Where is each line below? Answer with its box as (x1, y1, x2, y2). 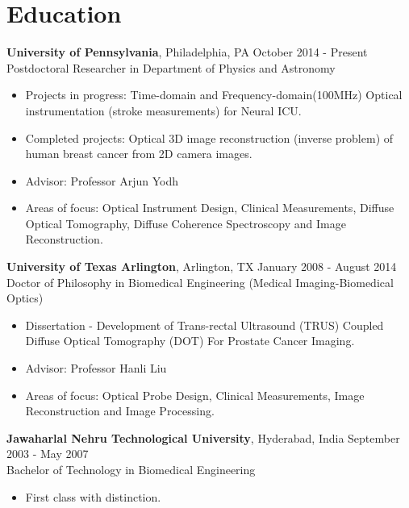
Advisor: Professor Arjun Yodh (25, 172, 179, 189)
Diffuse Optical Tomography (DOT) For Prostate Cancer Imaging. (25, 332, 355, 349)
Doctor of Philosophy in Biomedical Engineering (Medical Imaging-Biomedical (6, 273, 394, 290)
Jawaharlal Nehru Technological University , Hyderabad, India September (6, 429, 400, 446)
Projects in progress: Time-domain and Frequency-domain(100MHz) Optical (25, 86, 403, 103)
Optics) (6, 289, 44, 306)
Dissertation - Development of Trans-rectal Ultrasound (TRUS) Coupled (25, 316, 384, 333)
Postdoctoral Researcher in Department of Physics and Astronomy (6, 59, 336, 76)
